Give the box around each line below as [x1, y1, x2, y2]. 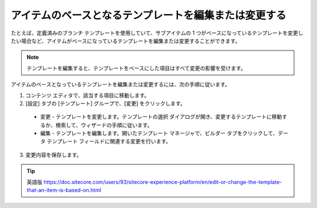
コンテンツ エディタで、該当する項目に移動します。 [25, 92, 150, 99]
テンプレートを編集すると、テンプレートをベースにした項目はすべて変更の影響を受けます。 [26, 65, 246, 72]
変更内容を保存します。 [25, 151, 82, 158]
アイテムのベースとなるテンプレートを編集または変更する [11, 9, 287, 22]
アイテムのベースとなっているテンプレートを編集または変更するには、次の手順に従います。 [11, 81, 230, 88]
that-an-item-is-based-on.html [26, 187, 102, 194]
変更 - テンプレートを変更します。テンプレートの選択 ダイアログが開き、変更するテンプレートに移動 [40, 113, 282, 120]
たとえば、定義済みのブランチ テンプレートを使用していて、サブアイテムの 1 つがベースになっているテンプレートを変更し [11, 29, 303, 36]
